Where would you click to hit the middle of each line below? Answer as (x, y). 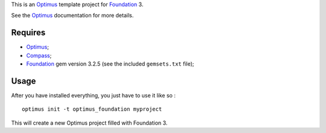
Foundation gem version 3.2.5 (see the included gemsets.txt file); (110, 64)
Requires (28, 33)
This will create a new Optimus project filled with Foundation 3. (89, 123)
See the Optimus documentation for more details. (72, 16)
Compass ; (39, 55)
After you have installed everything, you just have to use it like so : (94, 95)
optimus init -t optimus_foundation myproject (92, 109)
